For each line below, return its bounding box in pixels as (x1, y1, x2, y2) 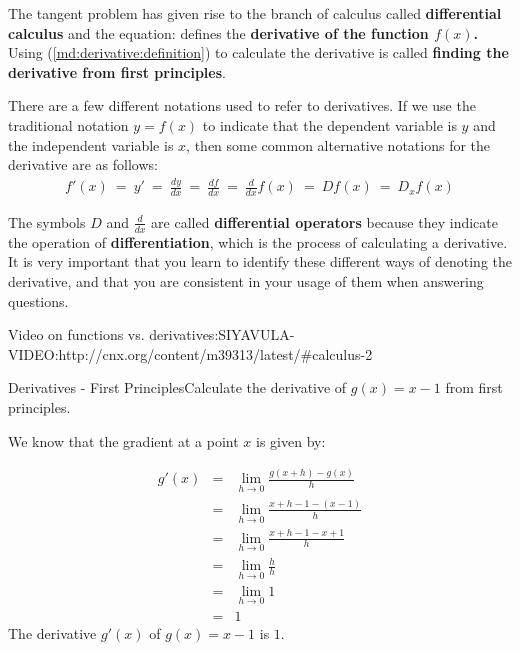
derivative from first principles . (8, 61, 226, 82)
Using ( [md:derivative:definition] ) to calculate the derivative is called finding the (8, 42, 509, 63)
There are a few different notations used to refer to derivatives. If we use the (8, 95, 476, 116)
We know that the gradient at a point (8, 430, 239, 451)
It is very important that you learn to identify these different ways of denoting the (8, 251, 512, 272)
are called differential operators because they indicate (151, 211, 498, 232)
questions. (8, 290, 69, 311)
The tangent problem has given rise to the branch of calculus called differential (8, 3, 502, 23)
